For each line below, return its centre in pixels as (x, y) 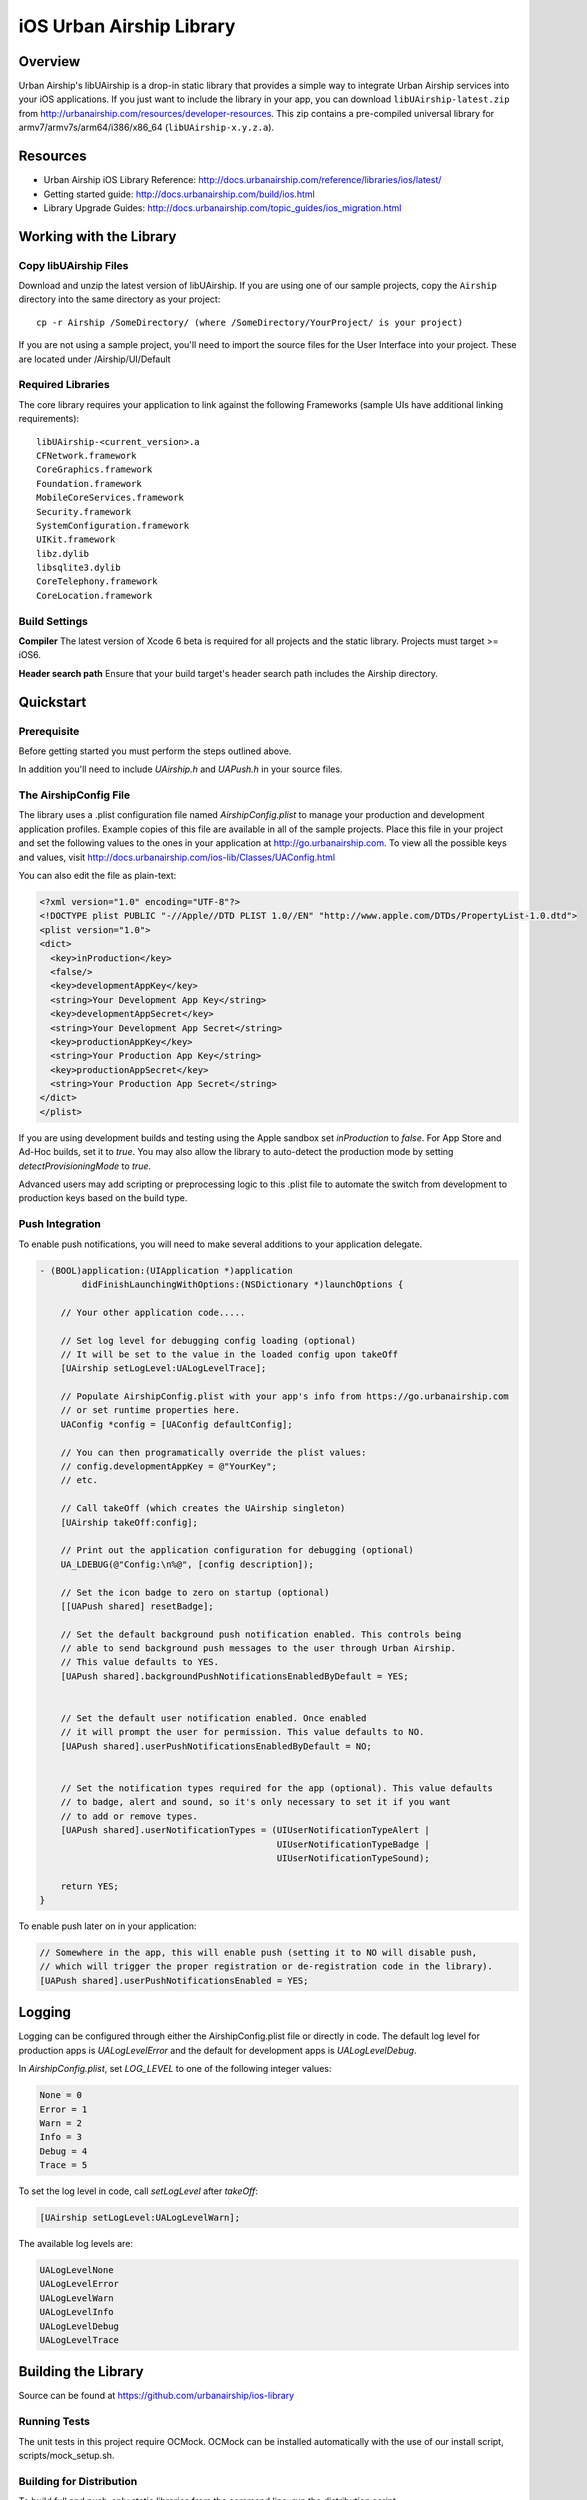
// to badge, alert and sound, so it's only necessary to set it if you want (256, 1802)
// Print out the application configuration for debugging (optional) (237, 1550)
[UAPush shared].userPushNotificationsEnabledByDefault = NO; (216, 1746)
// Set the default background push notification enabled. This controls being (261, 1634)
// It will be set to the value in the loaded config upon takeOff (229, 1354)
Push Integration (60, 1224)
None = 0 (61, 2095)
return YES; (90, 1886)
